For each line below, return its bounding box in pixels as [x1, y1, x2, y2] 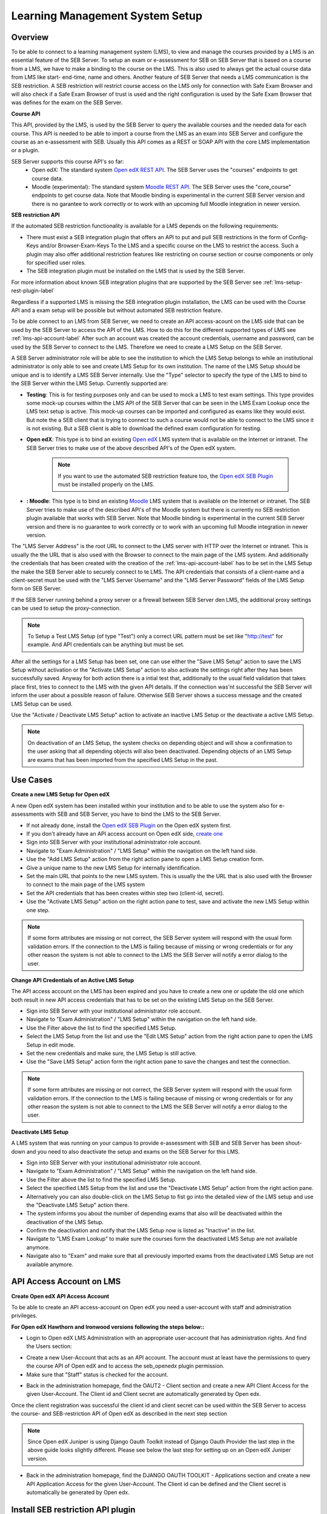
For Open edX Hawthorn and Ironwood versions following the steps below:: [11, 1323, 205, 1331]
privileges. [11, 1312, 38, 1320]
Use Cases [11, 775, 53, 785]
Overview [11, 32, 49, 42]
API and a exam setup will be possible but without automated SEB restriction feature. [11, 306, 223, 314]
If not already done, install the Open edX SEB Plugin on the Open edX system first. [26, 821, 232, 829]
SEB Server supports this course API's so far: [11, 157, 124, 165]
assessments [11, 810, 45, 818]
